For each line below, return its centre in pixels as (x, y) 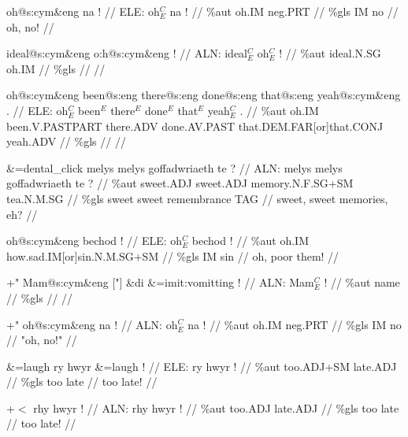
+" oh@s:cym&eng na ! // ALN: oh (92, 324)
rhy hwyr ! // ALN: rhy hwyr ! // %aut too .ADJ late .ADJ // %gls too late (216, 407)
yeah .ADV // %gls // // (66, 141)
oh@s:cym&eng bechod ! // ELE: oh (95, 241)
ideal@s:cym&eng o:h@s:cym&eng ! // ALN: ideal (127, 53)
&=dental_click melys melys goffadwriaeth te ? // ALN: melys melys (174, 167)
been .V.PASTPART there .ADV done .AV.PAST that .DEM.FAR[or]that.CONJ (195, 126)
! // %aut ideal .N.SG (330, 53)
